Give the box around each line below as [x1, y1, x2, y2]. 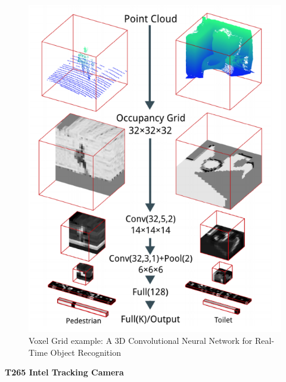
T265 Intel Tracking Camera [5, 366, 124, 378]
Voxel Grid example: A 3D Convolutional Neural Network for [29, 334, 253, 346]
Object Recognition [50, 346, 121, 358]
